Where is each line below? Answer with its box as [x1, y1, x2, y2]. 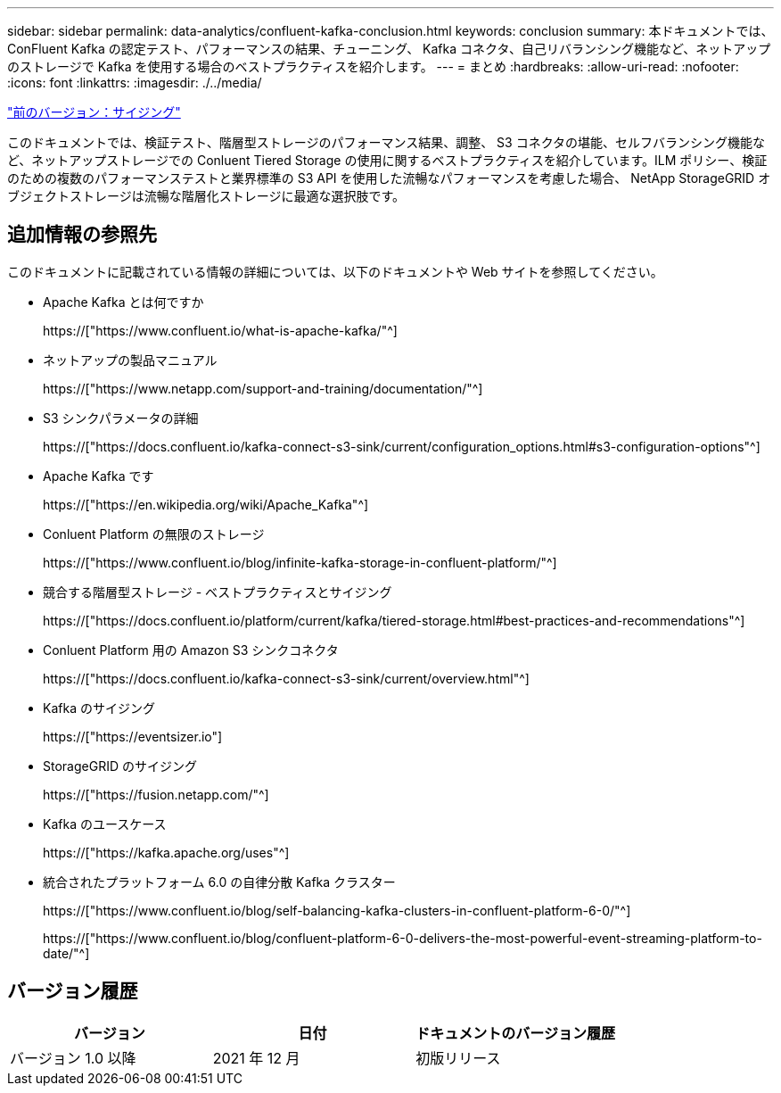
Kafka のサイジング [43, 700, 155, 716]
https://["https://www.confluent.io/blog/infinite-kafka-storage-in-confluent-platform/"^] [43, 554, 557, 570]
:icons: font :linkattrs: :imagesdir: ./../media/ [7, 75, 262, 90]
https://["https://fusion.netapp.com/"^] [43, 786, 269, 802]
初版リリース [415, 1048, 501, 1067]
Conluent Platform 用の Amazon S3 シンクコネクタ [43, 642, 339, 658]
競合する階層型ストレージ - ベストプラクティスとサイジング [43, 584, 392, 600]
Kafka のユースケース [43, 816, 167, 832]
